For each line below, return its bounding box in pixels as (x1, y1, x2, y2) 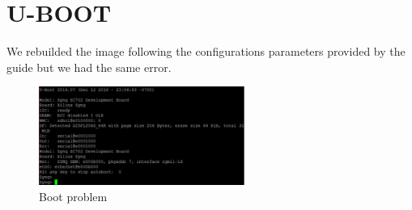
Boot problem (39, 187, 108, 204)
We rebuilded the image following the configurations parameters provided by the (6, 43, 406, 60)
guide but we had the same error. (6, 58, 172, 75)
